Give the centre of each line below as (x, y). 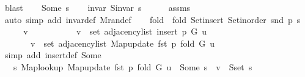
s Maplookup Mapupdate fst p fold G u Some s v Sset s (133, 66)
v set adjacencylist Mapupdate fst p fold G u (122, 43)
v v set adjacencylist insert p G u (115, 31)
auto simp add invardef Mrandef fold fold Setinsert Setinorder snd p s (152, 19)
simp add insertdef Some (53, 55)
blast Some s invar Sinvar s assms (97, 7)
